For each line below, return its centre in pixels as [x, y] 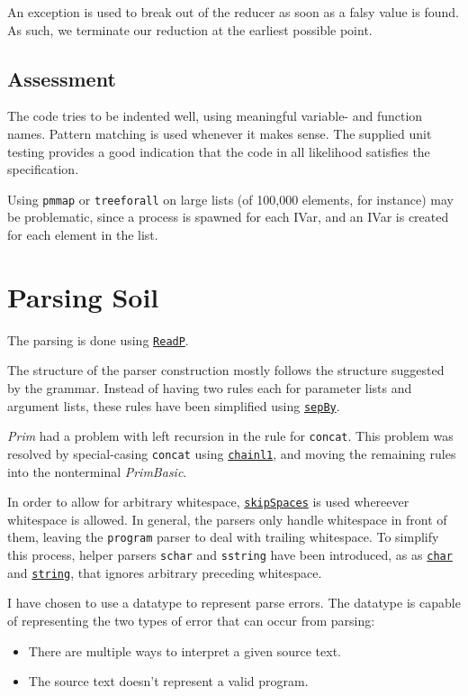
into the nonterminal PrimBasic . [97, 471]
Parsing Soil [83, 296]
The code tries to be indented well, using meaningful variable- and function [215, 116]
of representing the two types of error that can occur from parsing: [191, 620]
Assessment [62, 78]
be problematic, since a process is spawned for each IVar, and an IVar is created [228, 217]
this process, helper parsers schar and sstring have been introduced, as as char [230, 555]
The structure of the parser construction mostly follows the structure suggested [226, 370]
